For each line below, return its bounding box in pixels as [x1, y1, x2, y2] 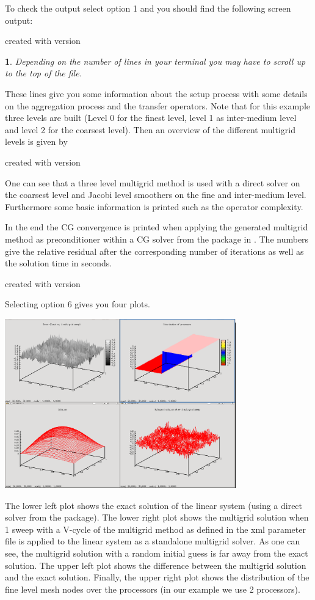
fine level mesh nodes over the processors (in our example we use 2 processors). [5, 582, 300, 595]
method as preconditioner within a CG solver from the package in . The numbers [5, 232, 309, 245]
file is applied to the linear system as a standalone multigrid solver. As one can [5, 535, 300, 547]
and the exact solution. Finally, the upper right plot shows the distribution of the [5, 571, 310, 584]
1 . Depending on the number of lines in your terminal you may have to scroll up [5, 54, 306, 67]
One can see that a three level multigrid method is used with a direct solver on [5, 176, 300, 189]
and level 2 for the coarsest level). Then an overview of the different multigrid [5, 123, 295, 136]
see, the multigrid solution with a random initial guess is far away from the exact [5, 547, 308, 560]
